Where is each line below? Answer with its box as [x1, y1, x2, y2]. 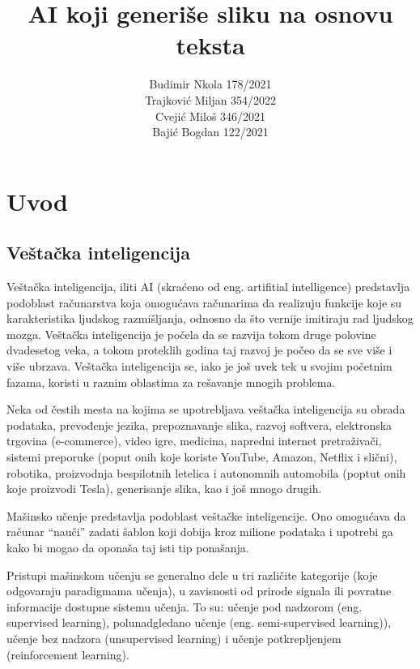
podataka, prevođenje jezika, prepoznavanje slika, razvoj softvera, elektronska [6, 416, 392, 433]
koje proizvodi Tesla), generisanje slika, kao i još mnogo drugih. [6, 480, 322, 497]
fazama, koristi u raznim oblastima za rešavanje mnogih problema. [6, 373, 336, 390]
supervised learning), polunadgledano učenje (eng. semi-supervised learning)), [6, 614, 392, 631]
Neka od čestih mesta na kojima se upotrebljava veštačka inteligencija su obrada [6, 401, 405, 418]
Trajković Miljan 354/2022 [144, 91, 277, 108]
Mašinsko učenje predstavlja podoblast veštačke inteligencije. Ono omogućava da [6, 507, 406, 524]
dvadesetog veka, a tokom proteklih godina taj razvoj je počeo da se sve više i [6, 341, 392, 358]
